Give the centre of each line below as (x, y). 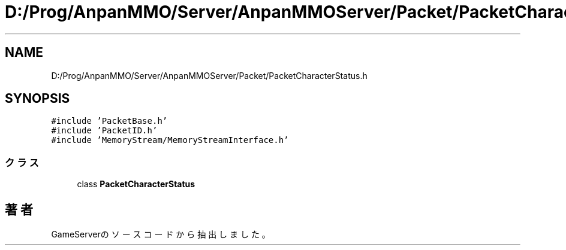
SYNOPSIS (37, 99)
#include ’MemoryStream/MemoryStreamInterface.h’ (170, 140)
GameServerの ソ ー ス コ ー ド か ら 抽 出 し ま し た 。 (161, 234)
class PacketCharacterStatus (136, 184)
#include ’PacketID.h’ (104, 131)
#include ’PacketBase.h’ (109, 121)
